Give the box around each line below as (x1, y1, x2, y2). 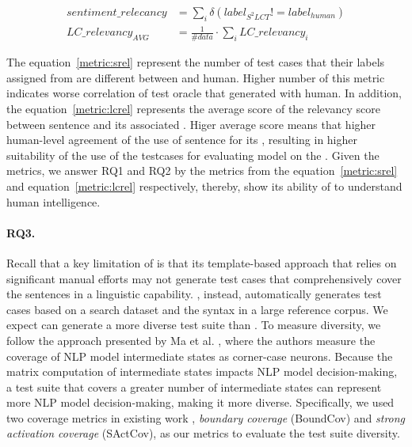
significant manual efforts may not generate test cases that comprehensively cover (6, 270, 402, 286)
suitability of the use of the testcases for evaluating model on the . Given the (6, 146, 380, 163)
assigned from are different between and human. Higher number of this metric (6, 69, 385, 85)
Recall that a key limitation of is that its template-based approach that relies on (6, 254, 397, 271)
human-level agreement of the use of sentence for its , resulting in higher (6, 131, 357, 148)
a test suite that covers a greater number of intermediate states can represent (6, 378, 382, 395)
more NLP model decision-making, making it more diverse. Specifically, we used (6, 394, 395, 411)
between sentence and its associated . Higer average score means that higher (6, 116, 376, 132)
